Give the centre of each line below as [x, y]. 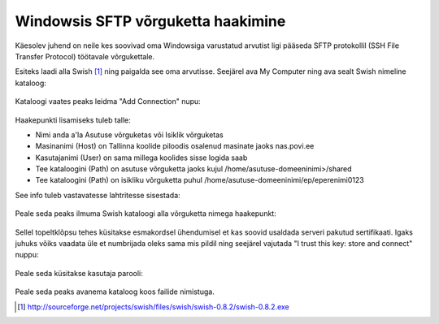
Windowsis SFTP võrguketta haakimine [150, 21]
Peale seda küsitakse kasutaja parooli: [79, 273]
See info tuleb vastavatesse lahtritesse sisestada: [98, 195]
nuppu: [27, 255]
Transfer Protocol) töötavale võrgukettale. [85, 56]
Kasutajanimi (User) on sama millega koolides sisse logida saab [141, 158]
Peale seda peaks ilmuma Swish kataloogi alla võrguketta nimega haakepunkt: [146, 214]
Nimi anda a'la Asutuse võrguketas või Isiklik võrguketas [129, 135]
